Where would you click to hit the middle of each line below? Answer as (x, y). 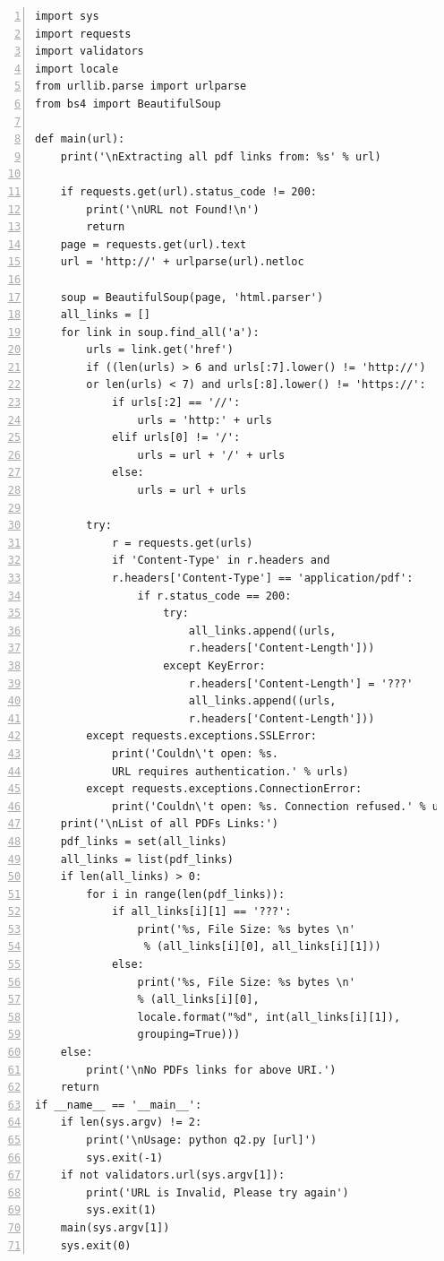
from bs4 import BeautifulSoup (128, 104)
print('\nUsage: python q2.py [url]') (201, 1140)
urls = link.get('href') (160, 350)
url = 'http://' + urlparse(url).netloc (182, 262)
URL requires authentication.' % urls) (230, 771)
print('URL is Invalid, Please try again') (218, 1192)
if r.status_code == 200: (214, 596)
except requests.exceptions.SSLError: (201, 736)
